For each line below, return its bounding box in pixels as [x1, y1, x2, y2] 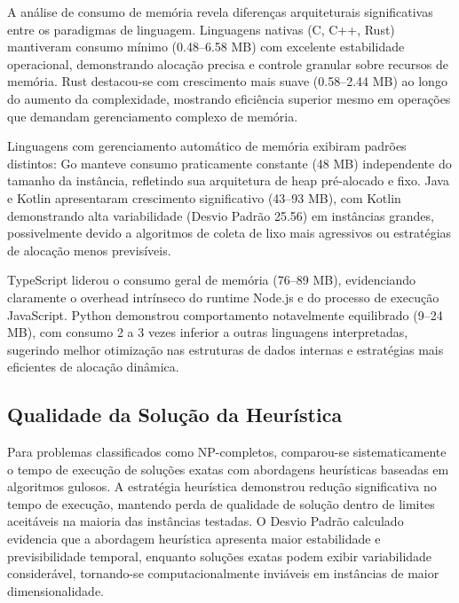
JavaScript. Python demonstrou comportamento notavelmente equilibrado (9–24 [7, 305, 443, 324]
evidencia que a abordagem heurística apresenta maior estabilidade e [7, 529, 381, 548]
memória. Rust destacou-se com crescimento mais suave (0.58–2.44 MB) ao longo [7, 72, 447, 90]
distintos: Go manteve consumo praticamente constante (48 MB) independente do [7, 153, 452, 172]
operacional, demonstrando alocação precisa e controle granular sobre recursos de [7, 54, 448, 73]
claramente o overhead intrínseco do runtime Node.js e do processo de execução [7, 287, 439, 306]
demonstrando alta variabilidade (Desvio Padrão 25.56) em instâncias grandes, [7, 206, 434, 224]
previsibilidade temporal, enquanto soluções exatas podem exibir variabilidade [7, 546, 432, 565]
